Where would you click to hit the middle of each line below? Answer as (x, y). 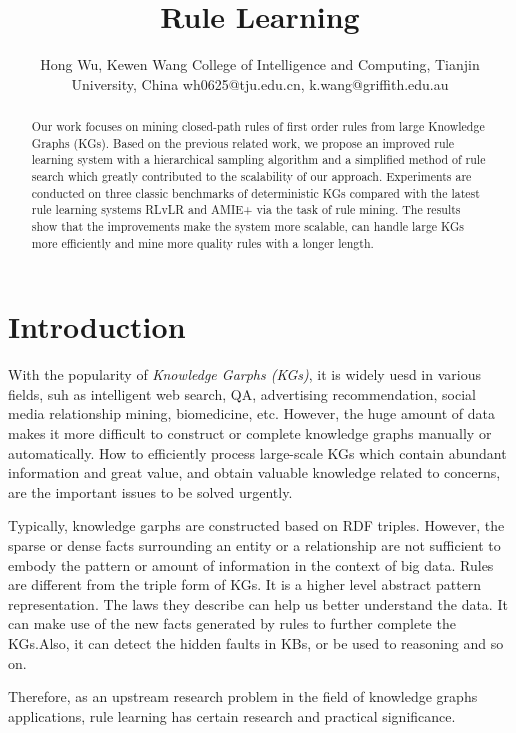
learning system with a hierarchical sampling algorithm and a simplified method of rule (258, 159)
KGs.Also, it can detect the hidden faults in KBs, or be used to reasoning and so (256, 643)
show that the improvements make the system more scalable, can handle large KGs (247, 226)
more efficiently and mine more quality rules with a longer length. (202, 242)
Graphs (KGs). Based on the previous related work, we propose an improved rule (243, 142)
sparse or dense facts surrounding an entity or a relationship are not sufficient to (254, 545)
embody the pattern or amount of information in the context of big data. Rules (251, 564)
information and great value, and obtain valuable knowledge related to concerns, (254, 472)
